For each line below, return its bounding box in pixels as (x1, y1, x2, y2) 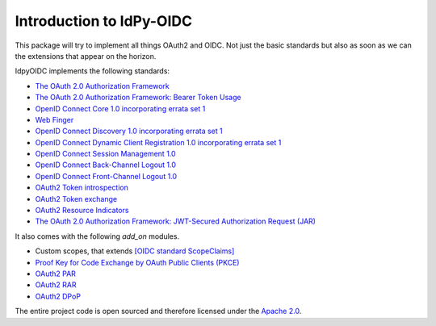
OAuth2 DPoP (35, 291, 81, 301)
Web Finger (35, 115, 74, 124)
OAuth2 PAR (35, 269, 77, 278)
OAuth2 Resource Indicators (35, 206, 129, 215)
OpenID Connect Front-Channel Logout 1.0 (35, 171, 178, 181)
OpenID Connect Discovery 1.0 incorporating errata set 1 (35, 126, 223, 136)
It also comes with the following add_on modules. (15, 231, 180, 241)
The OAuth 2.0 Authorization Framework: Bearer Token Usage (35, 93, 241, 102)
